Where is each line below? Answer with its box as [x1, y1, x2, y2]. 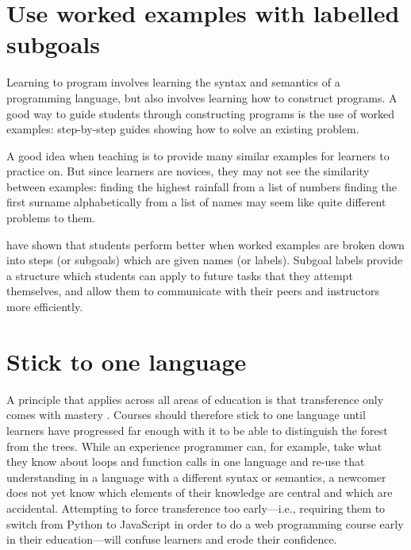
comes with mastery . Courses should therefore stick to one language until [6, 406, 366, 423]
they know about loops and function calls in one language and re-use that [6, 453, 365, 470]
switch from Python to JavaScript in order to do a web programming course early [6, 515, 404, 532]
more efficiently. [6, 298, 83, 315]
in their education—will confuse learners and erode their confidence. [6, 531, 337, 548]
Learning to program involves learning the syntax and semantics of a [6, 74, 340, 90]
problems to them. [6, 210, 96, 226]
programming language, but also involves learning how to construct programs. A [6, 89, 398, 106]
